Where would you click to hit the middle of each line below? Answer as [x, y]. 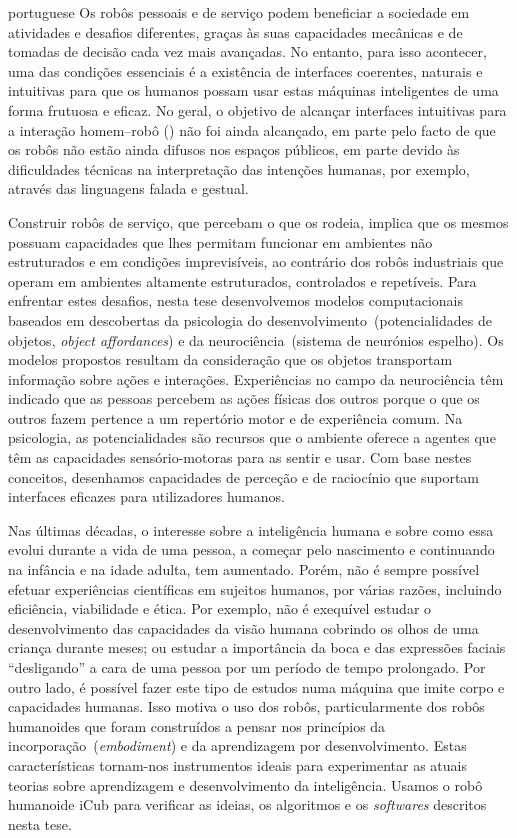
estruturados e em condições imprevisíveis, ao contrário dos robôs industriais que [256, 261]
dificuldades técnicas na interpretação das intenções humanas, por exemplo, [239, 168]
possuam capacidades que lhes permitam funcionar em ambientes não [220, 241]
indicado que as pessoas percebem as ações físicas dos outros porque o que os [244, 398]
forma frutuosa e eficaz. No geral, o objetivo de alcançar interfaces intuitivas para [257, 109]
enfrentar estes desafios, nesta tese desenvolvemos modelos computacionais [235, 300]
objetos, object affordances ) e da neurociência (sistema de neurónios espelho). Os [256, 339]
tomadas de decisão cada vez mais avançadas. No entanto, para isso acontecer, [247, 51]
